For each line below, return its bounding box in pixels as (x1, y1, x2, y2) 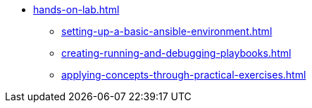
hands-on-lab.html (33, 4, 120, 15)
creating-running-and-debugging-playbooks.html (61, 47, 292, 59)
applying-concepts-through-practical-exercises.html (61, 69, 306, 81)
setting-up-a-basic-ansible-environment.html (61, 25, 273, 37)
